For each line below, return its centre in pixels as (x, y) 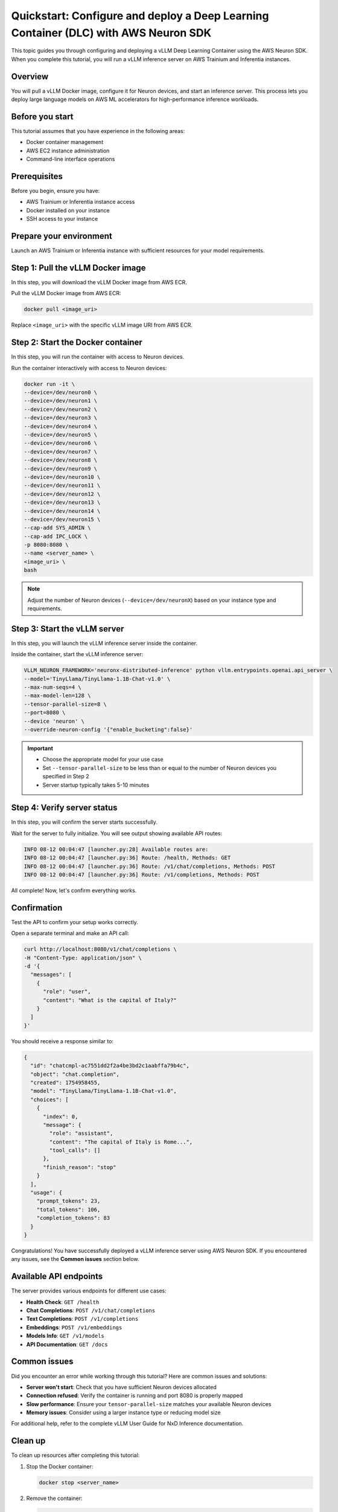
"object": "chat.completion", (75, 1074)
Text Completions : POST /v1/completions (82, 1319)
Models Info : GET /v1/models (65, 1336)
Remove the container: (54, 1498)
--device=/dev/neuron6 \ (61, 443)
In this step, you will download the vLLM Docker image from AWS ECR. (99, 282)
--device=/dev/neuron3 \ (61, 418)
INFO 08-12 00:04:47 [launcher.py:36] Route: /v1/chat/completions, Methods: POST (150, 866)
